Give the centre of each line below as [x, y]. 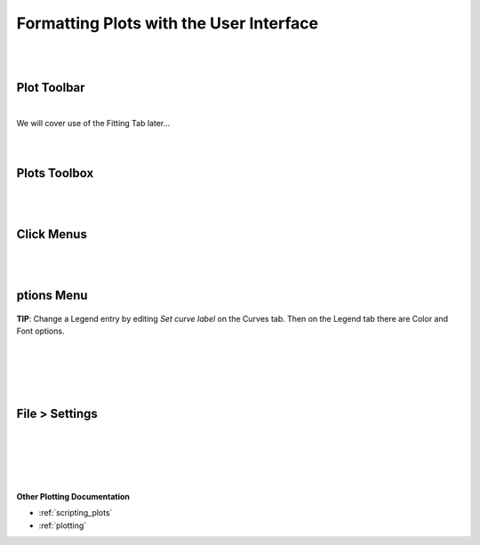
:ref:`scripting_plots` [76, 513]
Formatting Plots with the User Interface [168, 23]
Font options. [40, 331]
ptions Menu [52, 295]
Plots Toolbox [55, 173]
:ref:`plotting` [63, 525]
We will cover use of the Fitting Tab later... [93, 123]
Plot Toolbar [51, 88]
